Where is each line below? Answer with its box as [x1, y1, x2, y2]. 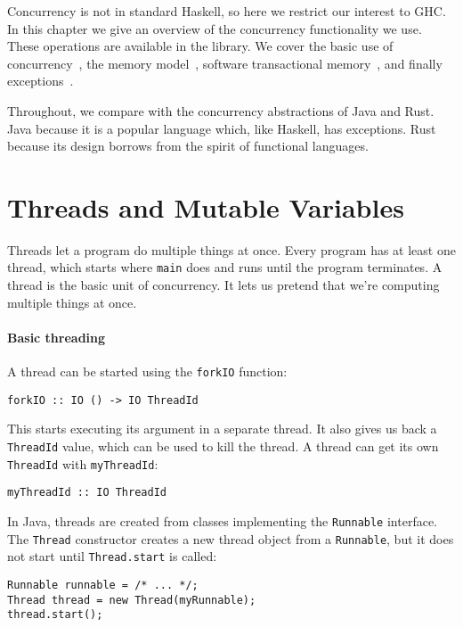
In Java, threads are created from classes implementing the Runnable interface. [7, 511, 437, 530]
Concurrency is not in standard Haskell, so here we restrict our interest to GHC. [7, 2, 446, 20]
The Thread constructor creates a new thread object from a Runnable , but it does [7, 529, 454, 548]
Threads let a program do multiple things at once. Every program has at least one [7, 240, 456, 259]
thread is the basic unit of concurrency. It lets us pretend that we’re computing [7, 276, 440, 294]
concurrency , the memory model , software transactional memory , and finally [7, 54, 443, 72]
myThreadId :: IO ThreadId [7, 486, 167, 499]
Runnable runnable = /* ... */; [7, 578, 199, 591]
